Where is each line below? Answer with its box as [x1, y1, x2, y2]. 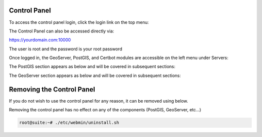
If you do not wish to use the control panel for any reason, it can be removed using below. [9, 98, 189, 104]
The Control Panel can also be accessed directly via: [9, 28, 114, 34]
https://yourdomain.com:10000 [9, 37, 71, 43]
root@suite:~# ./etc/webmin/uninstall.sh [19, 120, 119, 125]
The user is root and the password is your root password [9, 46, 122, 52]
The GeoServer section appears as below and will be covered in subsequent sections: [9, 73, 181, 78]
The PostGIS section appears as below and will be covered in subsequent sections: [9, 63, 176, 70]
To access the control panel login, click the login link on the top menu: [9, 19, 149, 25]
